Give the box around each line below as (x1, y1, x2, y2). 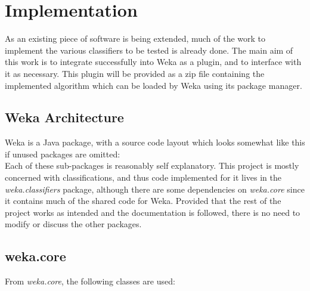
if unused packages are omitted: (5, 147, 120, 160)
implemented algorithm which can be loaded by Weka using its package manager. (5, 79, 302, 91)
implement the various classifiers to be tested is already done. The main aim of (5, 44, 293, 56)
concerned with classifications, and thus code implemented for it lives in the (5, 171, 282, 184)
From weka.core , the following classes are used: (5, 275, 175, 287)
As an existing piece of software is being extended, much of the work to (5, 32, 266, 45)
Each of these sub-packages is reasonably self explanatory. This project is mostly (5, 159, 299, 172)
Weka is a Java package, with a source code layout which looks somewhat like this (5, 136, 305, 148)
